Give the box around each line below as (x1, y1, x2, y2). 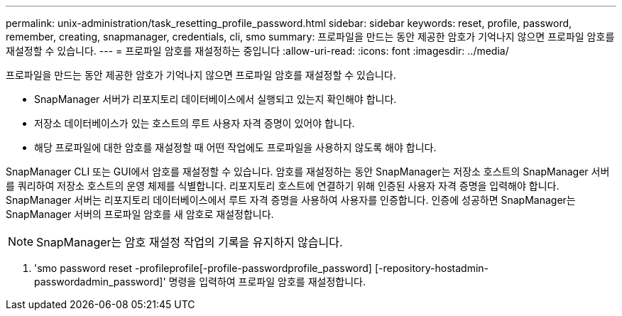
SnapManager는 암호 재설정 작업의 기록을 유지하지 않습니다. (36, 235, 343, 249)
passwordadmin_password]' (34, 276, 166, 288)
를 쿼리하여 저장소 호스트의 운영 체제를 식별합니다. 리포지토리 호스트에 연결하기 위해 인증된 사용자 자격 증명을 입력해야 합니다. (6, 180, 560, 192)
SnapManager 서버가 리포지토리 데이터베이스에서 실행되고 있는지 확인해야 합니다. (34, 93, 397, 105)
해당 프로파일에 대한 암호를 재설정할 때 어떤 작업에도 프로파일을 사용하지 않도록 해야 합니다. (34, 141, 437, 153)
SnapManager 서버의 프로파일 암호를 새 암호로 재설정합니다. (6, 208, 274, 220)
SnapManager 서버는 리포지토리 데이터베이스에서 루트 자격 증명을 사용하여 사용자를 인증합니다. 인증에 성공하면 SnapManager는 (6, 194, 576, 206)
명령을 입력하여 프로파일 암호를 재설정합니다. (168, 276, 366, 288)
